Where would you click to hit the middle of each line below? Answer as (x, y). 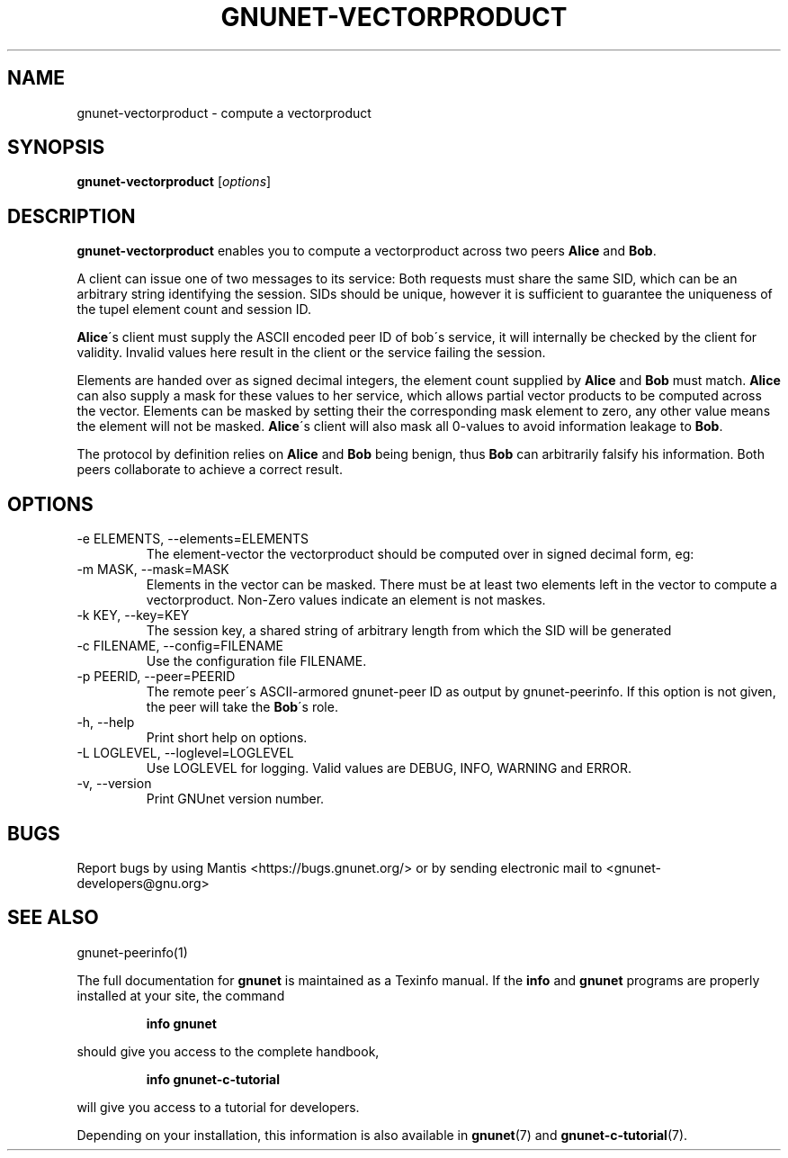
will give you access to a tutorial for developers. (218, 1107)
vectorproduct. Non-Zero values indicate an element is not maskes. (346, 600)
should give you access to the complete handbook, (228, 1051)
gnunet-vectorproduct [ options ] (174, 182)
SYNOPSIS (56, 148)
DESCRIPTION (72, 216)
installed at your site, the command (181, 995)
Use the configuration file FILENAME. (256, 661)
